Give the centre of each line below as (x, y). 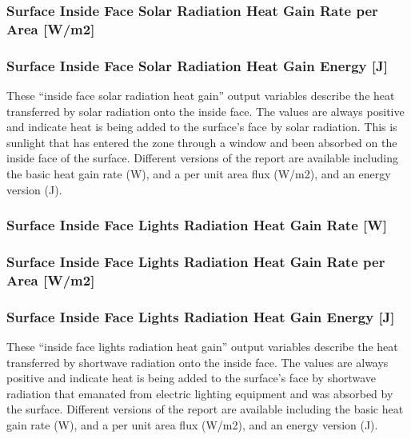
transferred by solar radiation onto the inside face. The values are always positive (205, 111)
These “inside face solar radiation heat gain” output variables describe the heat (201, 95)
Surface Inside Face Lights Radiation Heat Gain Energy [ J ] (201, 316)
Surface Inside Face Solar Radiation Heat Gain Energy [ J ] (197, 65)
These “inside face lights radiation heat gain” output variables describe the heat (202, 346)
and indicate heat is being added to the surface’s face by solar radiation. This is (202, 127)
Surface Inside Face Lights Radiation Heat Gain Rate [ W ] (197, 225)
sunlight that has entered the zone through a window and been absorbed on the (202, 142)
